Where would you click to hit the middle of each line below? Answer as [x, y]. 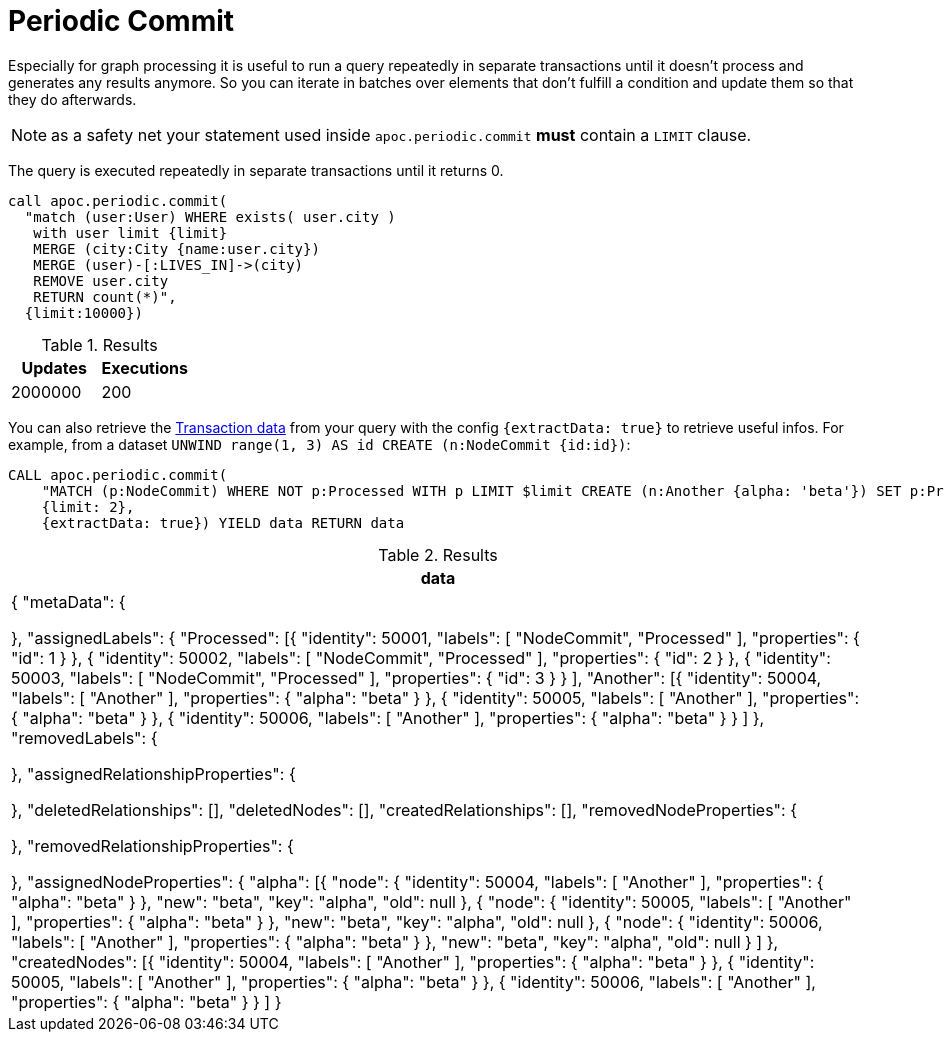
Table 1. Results [99, 344]
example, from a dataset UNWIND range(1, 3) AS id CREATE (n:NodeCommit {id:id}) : [319, 444]
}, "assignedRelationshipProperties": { [153, 773]
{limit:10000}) [83, 312]
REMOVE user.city [101, 280]
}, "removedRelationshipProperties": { [152, 845]
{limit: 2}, [88, 506]
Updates [54, 367]
